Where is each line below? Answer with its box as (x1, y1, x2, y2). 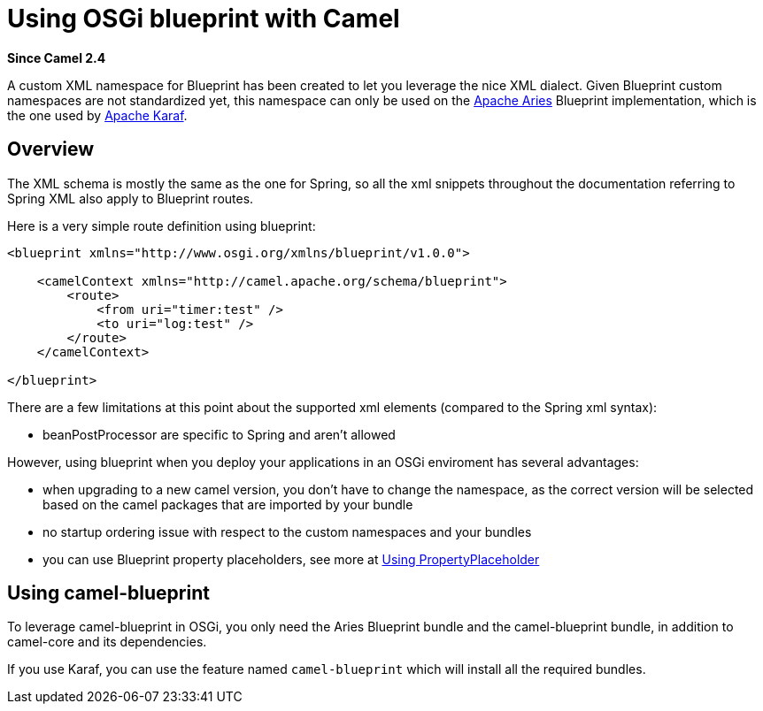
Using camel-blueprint (7, 582, 210, 605)
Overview (7, 138, 95, 161)
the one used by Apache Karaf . (7, 107, 188, 123)
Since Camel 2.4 (7, 50, 106, 65)
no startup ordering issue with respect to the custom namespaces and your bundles (42, 524, 532, 539)
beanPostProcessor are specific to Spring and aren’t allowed (42, 426, 396, 442)
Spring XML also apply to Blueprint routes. (7, 190, 254, 206)
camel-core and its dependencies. (7, 634, 207, 650)
